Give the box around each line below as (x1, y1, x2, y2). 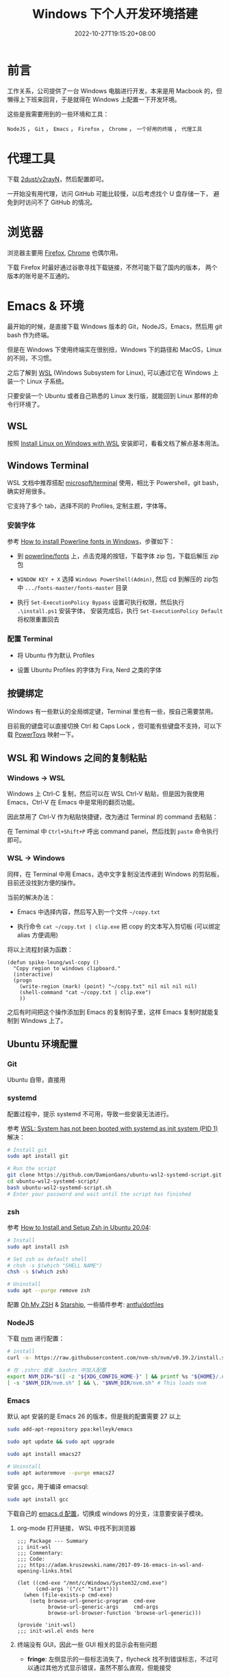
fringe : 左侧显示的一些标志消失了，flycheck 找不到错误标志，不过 (27, 1655, 212, 1664)
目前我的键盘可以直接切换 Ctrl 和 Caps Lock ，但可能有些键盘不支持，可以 (7, 721, 216, 730)
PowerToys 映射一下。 (14, 730, 78, 739)
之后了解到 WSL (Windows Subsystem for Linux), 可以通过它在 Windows (7, 368, 211, 377)
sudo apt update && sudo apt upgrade (7, 1438, 115, 1445)
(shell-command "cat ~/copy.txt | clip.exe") (19, 989, 152, 996)
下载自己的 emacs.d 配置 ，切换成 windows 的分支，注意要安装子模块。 (7, 1509, 207, 1518)
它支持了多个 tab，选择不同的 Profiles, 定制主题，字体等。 (7, 502, 170, 510)
